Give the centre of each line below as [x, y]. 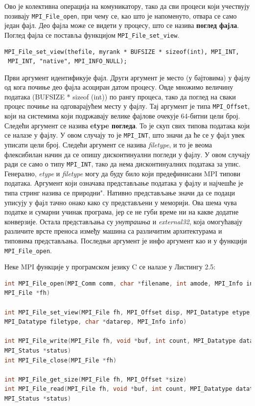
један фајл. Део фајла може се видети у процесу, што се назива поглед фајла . [122, 25]
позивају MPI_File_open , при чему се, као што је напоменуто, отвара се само [121, 15]
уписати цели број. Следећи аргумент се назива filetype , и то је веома [108, 144]
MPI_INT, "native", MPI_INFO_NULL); [68, 61]
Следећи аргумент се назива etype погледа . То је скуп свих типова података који [127, 125]
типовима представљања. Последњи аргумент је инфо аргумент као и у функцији [126, 240]
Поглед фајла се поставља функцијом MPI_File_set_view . [92, 35]
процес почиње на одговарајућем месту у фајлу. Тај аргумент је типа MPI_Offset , [127, 106]
